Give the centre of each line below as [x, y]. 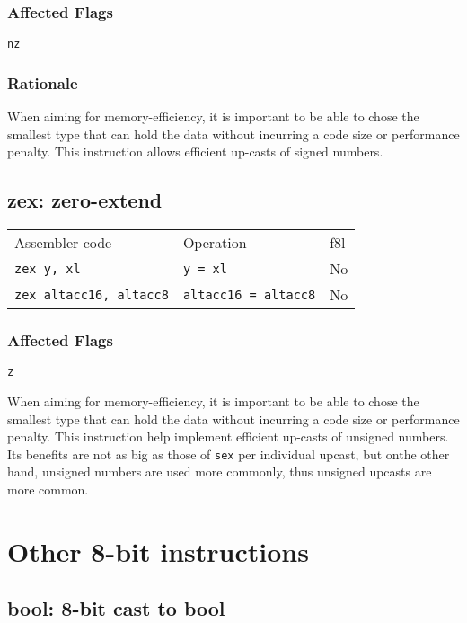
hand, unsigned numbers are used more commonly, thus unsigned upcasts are [220, 472]
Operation [215, 243]
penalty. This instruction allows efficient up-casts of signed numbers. [195, 151]
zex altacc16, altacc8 [92, 294]
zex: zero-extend [85, 200]
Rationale [43, 82]
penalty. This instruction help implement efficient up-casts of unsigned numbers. [228, 436]
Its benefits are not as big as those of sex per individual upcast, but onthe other [229, 454]
